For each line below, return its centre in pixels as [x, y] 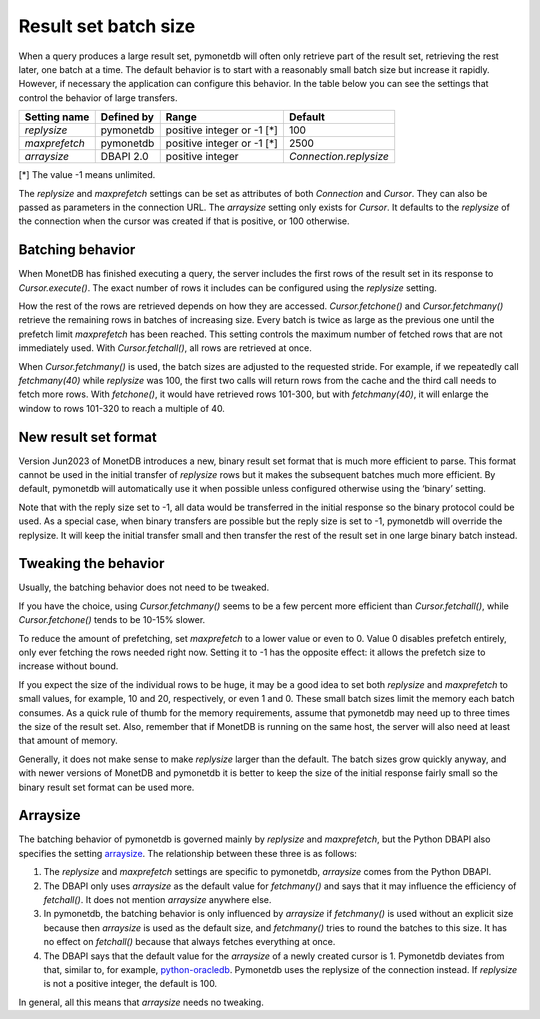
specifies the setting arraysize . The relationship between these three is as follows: [187, 853]
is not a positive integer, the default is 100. [130, 984]
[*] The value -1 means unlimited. [87, 175]
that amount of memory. [68, 741]
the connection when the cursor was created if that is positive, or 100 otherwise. [184, 221]
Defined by [127, 117]
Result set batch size [107, 26]
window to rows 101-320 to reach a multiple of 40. [121, 408]
